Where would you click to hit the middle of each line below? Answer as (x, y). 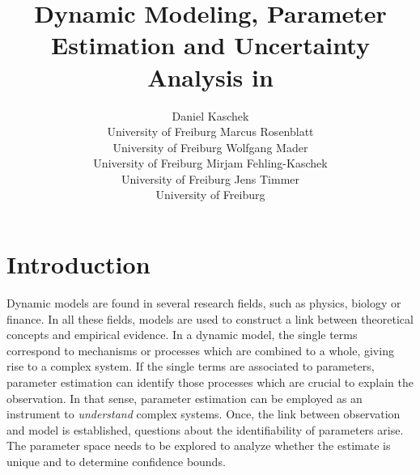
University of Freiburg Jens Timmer (210, 178)
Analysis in (210, 76)
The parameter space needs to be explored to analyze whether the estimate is (199, 445)
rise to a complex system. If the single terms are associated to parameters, (191, 366)
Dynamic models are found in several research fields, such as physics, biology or (204, 303)
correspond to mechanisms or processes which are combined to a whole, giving (200, 350)
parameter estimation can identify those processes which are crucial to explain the (210, 382)
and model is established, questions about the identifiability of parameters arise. (205, 429)
